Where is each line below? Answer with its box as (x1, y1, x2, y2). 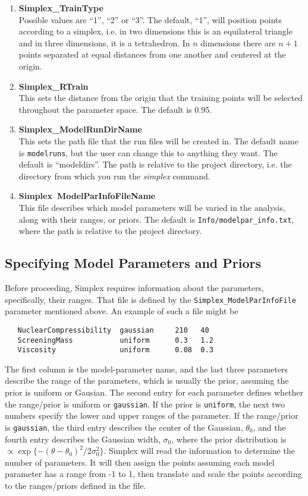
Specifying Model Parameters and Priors (5, 254, 262, 272)
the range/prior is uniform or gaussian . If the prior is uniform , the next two (5, 397, 285, 410)
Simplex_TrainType (18, 2, 103, 14)
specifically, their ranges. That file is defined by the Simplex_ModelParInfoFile (5, 293, 296, 305)
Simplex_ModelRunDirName (18, 123, 142, 135)
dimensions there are (200, 36, 276, 49)
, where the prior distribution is (171, 432, 287, 445)
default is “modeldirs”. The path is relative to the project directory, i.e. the (18, 158, 292, 170)
